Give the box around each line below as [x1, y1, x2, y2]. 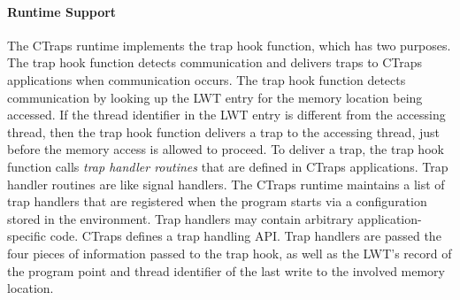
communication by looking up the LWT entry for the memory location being [7, 88, 423, 106]
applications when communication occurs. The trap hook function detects [7, 70, 406, 88]
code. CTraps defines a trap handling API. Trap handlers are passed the [50, 227, 441, 245]
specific [7, 227, 47, 245]
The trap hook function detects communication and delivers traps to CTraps [7, 53, 423, 72]
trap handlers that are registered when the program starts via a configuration [7, 192, 427, 211]
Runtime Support [7, 2, 117, 20]
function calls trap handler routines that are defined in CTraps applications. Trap [7, 157, 448, 175]
